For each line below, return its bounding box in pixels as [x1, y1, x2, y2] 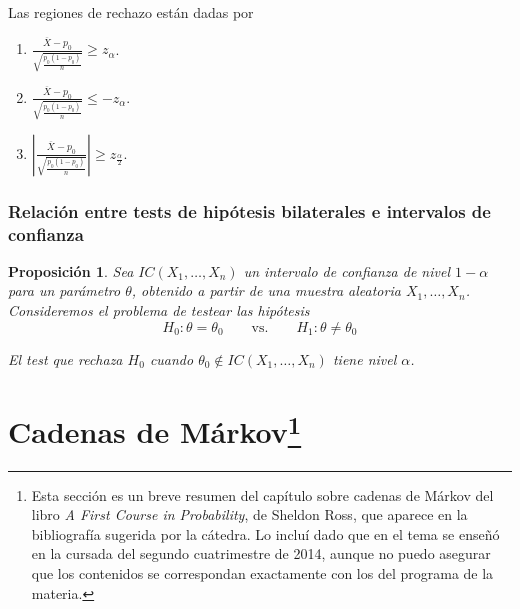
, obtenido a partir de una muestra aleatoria [131, 280, 401, 301]
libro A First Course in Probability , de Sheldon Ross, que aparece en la [31, 504, 468, 525]
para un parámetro [8, 280, 121, 301]
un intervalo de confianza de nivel [243, 260, 450, 281]
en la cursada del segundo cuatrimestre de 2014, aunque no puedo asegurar [31, 543, 491, 564]
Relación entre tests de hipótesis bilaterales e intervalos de [8, 198, 491, 223]
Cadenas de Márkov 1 [8, 407, 302, 452]
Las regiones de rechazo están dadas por [8, 2, 254, 22]
